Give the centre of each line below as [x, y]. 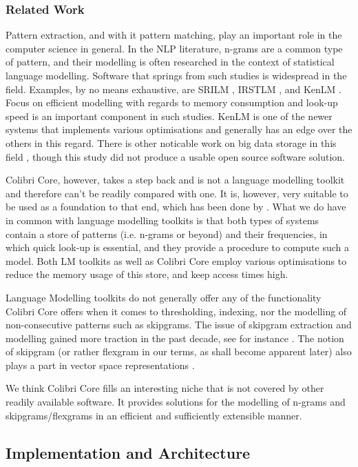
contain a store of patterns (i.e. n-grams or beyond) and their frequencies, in [167, 233]
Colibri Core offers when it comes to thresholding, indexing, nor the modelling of [176, 311]
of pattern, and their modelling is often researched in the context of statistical [170, 62]
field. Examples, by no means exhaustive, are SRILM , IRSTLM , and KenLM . [173, 89]
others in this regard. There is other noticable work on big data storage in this [171, 142]
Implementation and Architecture [128, 452]
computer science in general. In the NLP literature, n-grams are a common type [174, 48]
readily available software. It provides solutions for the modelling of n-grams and [176, 402]
